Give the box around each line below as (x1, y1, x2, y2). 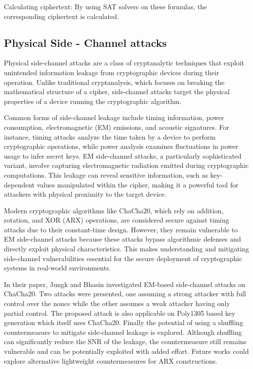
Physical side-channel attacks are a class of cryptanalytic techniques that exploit (4, 58, 244, 68)
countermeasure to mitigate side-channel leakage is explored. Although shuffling (4, 327, 242, 337)
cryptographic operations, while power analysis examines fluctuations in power (4, 141, 238, 151)
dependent (4, 179, 35, 189)
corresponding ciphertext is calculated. (4, 11, 119, 21)
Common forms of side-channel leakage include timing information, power (4, 112, 224, 123)
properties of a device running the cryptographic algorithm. (4, 96, 182, 106)
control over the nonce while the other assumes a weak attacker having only (4, 298, 230, 308)
